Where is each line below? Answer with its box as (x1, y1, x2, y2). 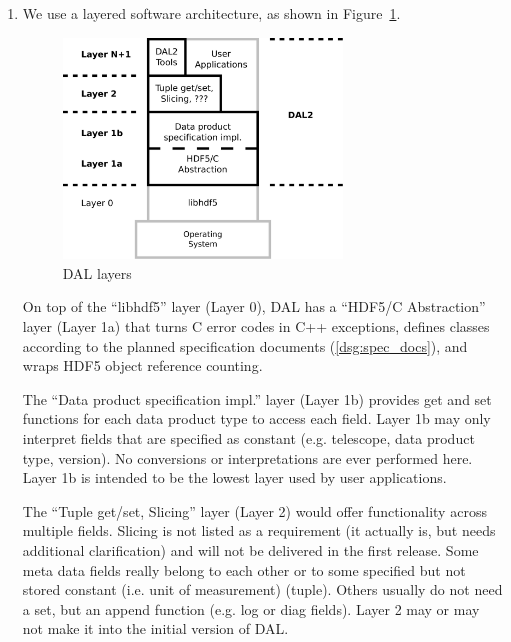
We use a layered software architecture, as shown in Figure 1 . (22, 3, 401, 23)
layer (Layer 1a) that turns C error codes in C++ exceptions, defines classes (22, 315, 490, 336)
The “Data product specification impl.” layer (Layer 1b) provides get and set (22, 388, 492, 409)
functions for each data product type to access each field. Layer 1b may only (22, 408, 491, 429)
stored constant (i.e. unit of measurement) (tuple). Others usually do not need (22, 579, 503, 600)
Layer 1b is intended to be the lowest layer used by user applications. (22, 467, 447, 488)
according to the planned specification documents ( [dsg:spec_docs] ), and (22, 335, 468, 356)
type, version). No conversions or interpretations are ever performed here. (22, 447, 473, 468)
